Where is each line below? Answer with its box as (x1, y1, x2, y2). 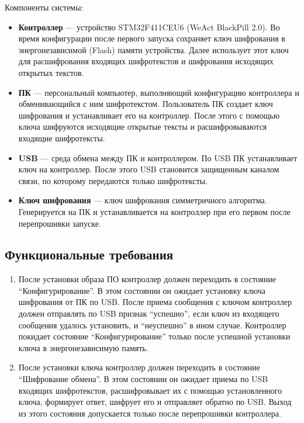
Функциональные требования (5, 245, 174, 263)
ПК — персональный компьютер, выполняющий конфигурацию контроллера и (18, 86, 299, 98)
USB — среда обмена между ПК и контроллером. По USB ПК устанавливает (18, 151, 298, 164)
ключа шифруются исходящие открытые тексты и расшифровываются (18, 120, 267, 133)
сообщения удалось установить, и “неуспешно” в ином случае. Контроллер (18, 318, 286, 331)
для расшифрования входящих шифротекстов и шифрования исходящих (18, 55, 274, 67)
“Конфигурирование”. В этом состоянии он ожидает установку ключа (18, 284, 265, 296)
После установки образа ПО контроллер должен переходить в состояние (18, 273, 276, 285)
